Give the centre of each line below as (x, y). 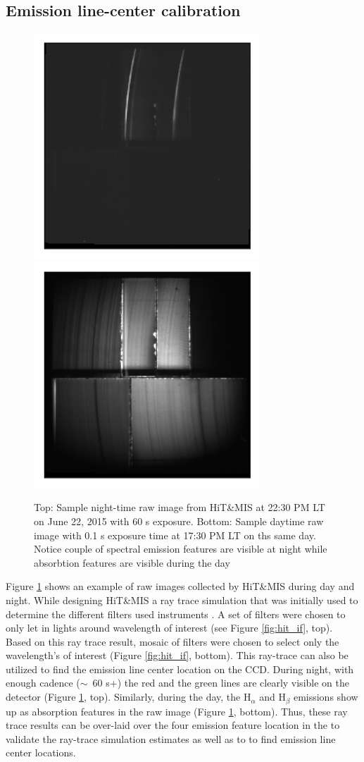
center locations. (41, 752)
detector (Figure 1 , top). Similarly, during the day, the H (128, 697)
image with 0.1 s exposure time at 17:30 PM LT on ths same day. (175, 535)
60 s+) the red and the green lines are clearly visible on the (221, 683)
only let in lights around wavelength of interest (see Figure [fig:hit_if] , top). (169, 628)
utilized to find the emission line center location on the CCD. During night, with (180, 669)
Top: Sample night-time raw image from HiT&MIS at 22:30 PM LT (180, 507)
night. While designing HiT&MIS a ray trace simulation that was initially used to (182, 600)
